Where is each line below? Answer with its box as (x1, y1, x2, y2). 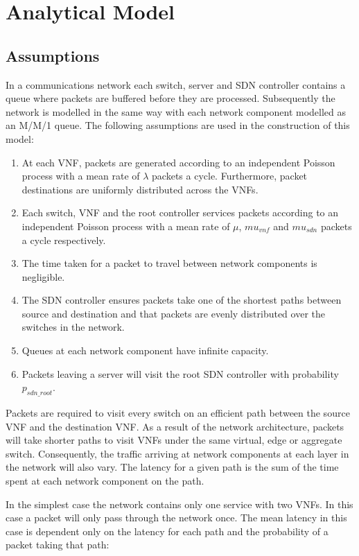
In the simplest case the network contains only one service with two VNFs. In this (6, 496, 353, 511)
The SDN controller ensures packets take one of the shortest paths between (21, 293, 342, 307)
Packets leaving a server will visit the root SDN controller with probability (21, 366, 339, 381)
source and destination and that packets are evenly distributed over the (21, 306, 325, 320)
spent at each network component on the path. (6, 474, 204, 488)
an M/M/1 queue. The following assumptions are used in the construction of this (6, 118, 350, 132)
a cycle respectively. (21, 232, 106, 247)
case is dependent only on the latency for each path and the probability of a (6, 523, 329, 538)
